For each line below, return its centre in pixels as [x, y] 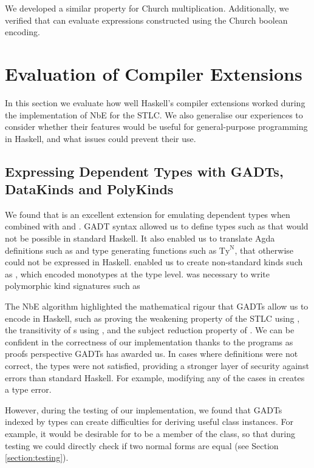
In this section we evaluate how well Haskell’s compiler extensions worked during [155, 102]
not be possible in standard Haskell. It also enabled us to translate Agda [140, 238]
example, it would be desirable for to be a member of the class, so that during [150, 433]
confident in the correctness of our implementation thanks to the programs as [149, 341]
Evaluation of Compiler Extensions [154, 73]
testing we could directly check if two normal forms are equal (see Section [142, 445]
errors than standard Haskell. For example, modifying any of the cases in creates [155, 377]
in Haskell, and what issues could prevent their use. [101, 138]
